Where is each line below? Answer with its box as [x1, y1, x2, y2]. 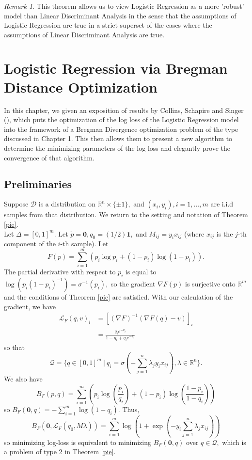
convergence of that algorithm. [4, 152, 94, 162]
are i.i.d [210, 199, 234, 209]
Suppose [4, 199, 29, 209]
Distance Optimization [4, 77, 157, 96]
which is [222, 437, 246, 447]
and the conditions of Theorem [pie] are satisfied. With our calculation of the [4, 291, 233, 301]
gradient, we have [4, 301, 56, 311]
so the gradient [111, 278, 156, 288]
